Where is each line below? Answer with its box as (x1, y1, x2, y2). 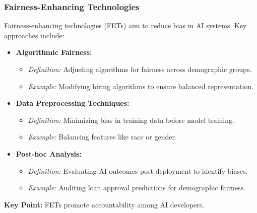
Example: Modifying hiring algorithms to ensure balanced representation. (28, 81, 253, 91)
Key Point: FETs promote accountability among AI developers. (4, 199, 205, 209)
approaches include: (4, 30, 65, 40)
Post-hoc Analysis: (16, 148, 82, 159)
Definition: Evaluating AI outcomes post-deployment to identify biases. (28, 165, 248, 176)
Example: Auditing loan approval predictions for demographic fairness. (28, 182, 246, 193)
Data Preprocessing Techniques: (16, 98, 130, 108)
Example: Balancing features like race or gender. (28, 131, 177, 142)
